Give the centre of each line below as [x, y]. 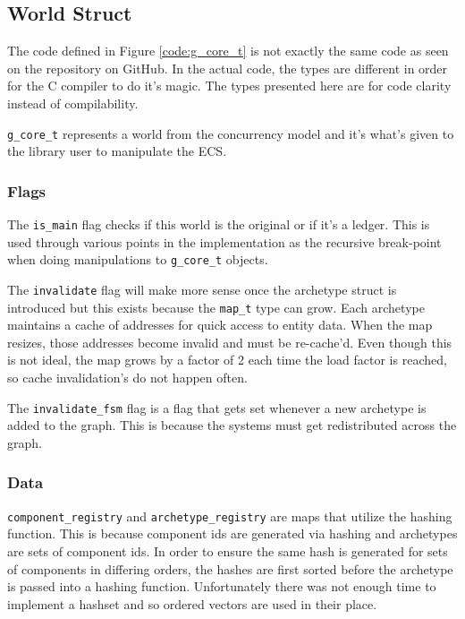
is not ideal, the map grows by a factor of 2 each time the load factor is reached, [227, 360]
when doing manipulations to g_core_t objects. [138, 259]
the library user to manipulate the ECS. [117, 151]
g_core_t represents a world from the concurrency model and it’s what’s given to [231, 133]
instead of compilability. [73, 103]
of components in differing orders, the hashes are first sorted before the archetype [230, 568]
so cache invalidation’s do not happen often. [127, 378]
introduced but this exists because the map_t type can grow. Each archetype [216, 307]
